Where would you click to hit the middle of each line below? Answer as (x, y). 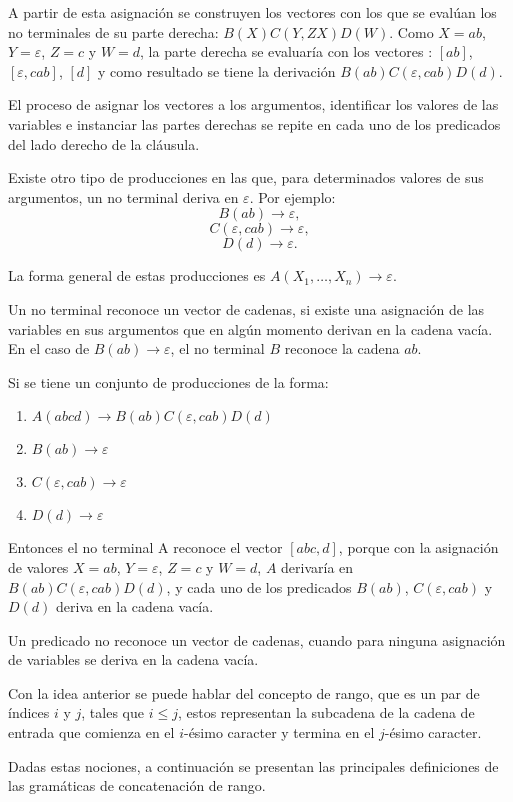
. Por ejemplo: (292, 196)
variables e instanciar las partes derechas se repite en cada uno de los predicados (254, 123)
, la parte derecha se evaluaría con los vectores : (286, 51)
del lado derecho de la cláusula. (104, 143)
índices (29, 712)
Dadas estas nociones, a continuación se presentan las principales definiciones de (253, 765)
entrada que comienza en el (91, 732)
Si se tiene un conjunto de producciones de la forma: (168, 381)
